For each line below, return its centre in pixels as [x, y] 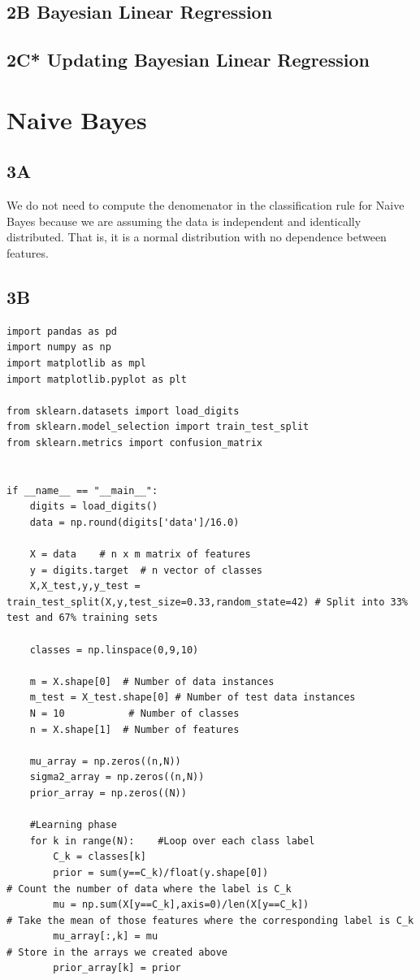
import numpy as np [59, 347]
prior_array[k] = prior [117, 968]
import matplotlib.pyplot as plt [97, 379]
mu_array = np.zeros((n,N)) [105, 761]
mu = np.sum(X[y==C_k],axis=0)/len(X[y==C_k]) [181, 905]
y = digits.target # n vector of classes [146, 570]
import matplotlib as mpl [76, 363]
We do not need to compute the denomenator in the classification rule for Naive [206, 205]
